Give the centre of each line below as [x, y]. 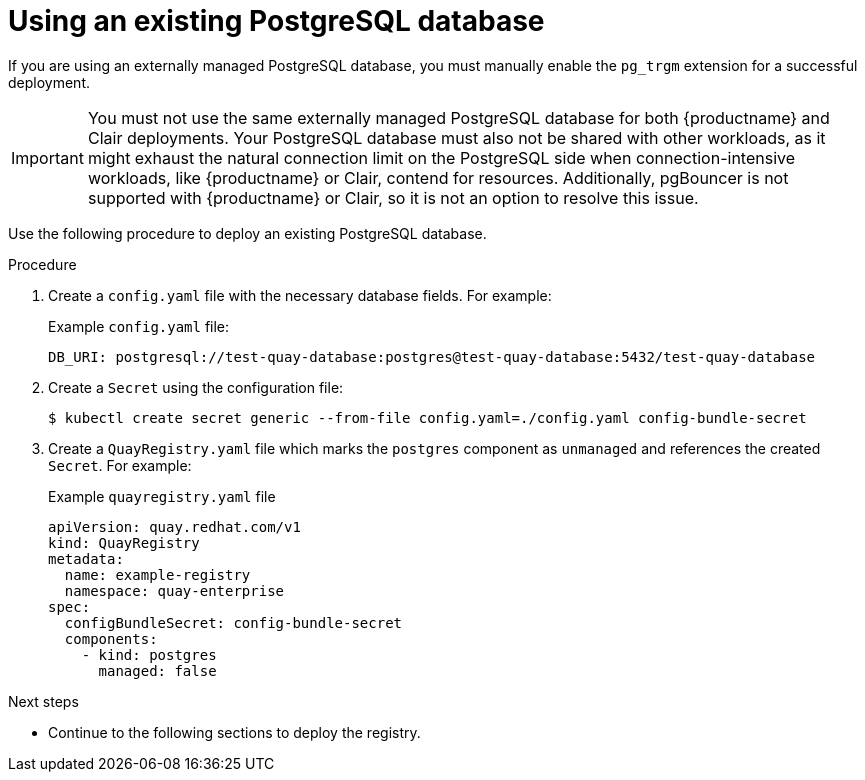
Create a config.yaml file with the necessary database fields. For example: [300, 295]
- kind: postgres [149, 654]
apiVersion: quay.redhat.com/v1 [174, 526]
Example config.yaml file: [139, 326]
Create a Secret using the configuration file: [196, 387]
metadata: [86, 558]
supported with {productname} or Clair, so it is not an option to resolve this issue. [393, 197]
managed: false [157, 670]
